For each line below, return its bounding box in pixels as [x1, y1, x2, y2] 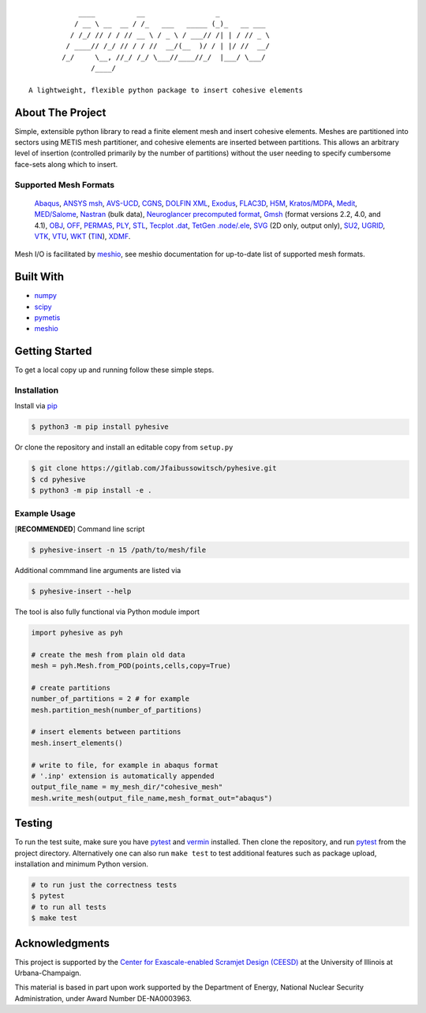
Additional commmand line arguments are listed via [14, 565, 181, 575]
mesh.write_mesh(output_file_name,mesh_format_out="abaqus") [31, 793, 273, 803]
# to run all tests [31, 903, 106, 911]
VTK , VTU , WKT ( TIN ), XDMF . [34, 231, 131, 240]
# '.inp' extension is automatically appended [31, 771, 215, 780]
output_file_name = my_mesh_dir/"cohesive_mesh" [31, 783, 223, 791]
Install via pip [14, 401, 58, 411]
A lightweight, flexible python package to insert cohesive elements [28, 85, 304, 95]
